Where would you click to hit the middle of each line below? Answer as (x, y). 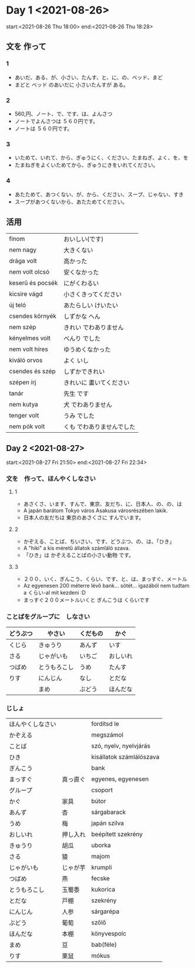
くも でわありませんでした (100, 427)
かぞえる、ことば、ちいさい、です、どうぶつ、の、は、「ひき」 (99, 542)
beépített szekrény (117, 834)
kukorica (103, 890)
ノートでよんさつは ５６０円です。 (56, 121)
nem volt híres (28, 349)
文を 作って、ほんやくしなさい (51, 479)
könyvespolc (109, 934)
